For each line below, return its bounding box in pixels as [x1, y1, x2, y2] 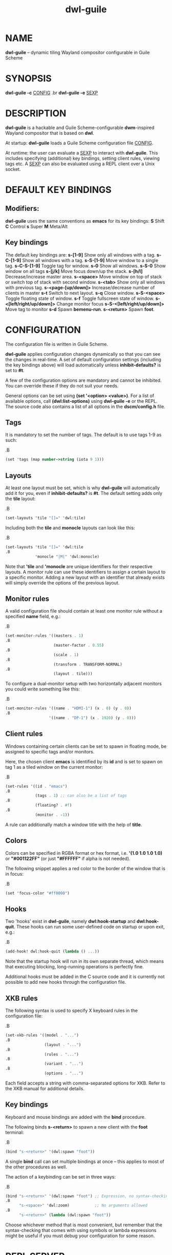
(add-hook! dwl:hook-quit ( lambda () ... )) [5, 949, 100, 954]
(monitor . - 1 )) [35, 812, 70, 817]
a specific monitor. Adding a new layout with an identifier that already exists [5, 574, 165, 580]
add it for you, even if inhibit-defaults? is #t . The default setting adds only [5, 490, 163, 496]
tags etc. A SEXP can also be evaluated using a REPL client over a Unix [5, 160, 155, 167]
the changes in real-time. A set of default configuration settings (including [5, 356, 161, 362]
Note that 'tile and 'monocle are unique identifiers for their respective [5, 563, 153, 569]
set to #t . [5, 367, 25, 373]
